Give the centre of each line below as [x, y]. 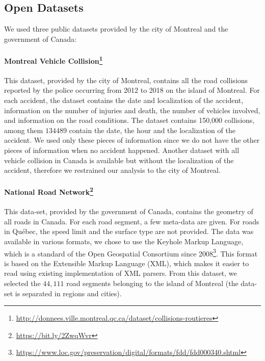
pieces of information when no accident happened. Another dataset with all [122, 150]
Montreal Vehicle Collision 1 [54, 60]
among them [24, 130]
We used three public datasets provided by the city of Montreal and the [116, 29]
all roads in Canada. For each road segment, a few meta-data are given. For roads [132, 221]
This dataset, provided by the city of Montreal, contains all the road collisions [126, 80]
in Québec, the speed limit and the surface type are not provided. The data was [129, 231]
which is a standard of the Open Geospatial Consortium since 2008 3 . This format [131, 252]
